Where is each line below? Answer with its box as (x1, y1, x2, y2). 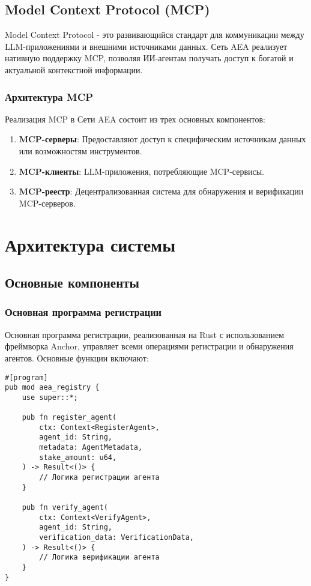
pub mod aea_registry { (5, 383, 100, 392)
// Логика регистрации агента (39, 473, 160, 482)
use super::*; (22, 393, 78, 402)
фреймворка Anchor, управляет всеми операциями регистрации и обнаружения (5, 340, 294, 352)
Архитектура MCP (5, 89, 94, 104)
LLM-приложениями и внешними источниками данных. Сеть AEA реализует (5, 40, 288, 52)
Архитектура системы (5, 232, 176, 256)
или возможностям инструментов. (19, 144, 142, 157)
